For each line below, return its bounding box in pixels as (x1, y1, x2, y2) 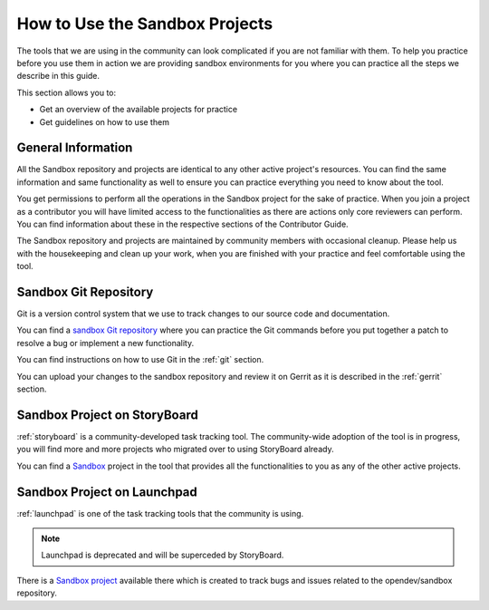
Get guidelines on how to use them (39, 116, 169, 127)
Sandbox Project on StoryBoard (16, 407, 198, 422)
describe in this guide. (16, 71, 100, 82)
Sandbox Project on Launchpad (16, 484, 198, 499)
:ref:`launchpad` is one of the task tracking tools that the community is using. (16, 508, 304, 518)
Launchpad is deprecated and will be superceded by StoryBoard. (41, 549, 284, 561)
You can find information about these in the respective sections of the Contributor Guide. (16, 218, 349, 229)
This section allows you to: (16, 87, 117, 98)
